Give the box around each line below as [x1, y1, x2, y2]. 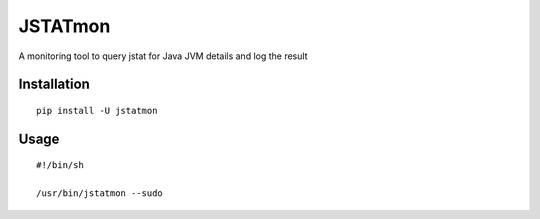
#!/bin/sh [36, 160, 84, 171]
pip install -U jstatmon [36, 105, 158, 116]
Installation [18, 76, 90, 93]
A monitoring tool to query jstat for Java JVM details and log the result [18, 50, 308, 62]
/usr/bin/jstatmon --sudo [36, 188, 164, 199]
